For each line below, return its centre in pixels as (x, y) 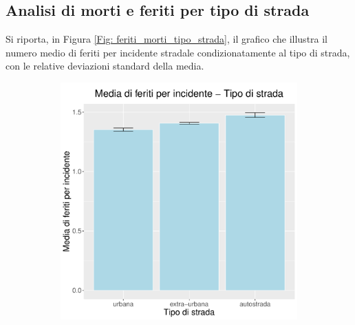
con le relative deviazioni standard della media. (105, 66)
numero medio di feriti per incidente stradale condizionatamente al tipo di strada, (178, 52)
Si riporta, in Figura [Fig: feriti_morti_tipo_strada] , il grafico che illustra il (167, 39)
